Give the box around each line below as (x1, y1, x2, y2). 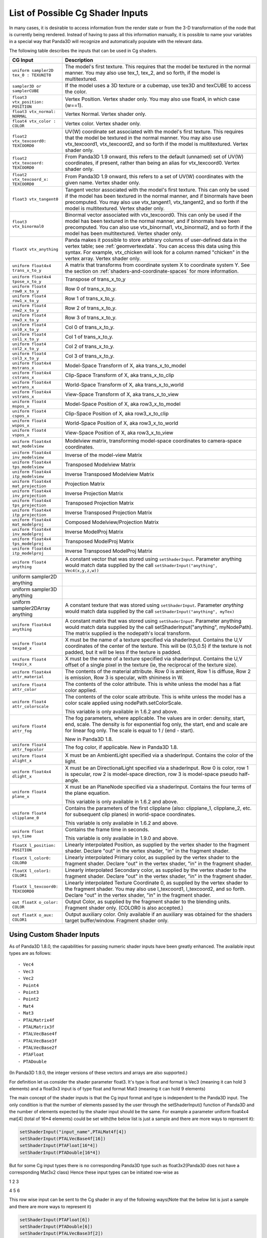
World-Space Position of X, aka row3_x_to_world (65, 420, 178, 427)
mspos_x (12, 404, 30, 409)
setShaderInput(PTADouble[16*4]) (19, 1149, 101, 1155)
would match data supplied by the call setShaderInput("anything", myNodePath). (65, 624, 253, 631)
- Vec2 (18, 976, 34, 981)
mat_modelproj (12, 522, 44, 527)
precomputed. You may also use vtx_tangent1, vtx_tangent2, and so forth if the (65, 199, 248, 206)
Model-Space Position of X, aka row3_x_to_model (65, 401, 180, 408)
